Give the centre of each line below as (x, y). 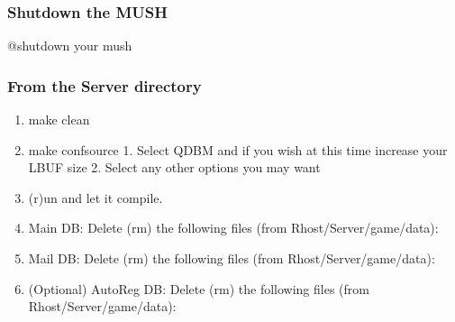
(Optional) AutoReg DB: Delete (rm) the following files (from (199, 288)
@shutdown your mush (70, 46)
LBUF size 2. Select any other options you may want (174, 167)
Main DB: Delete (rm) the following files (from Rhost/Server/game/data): (233, 228)
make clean (59, 120)
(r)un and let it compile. (96, 197)
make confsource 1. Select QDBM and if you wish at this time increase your (238, 149)
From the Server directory (105, 85)
